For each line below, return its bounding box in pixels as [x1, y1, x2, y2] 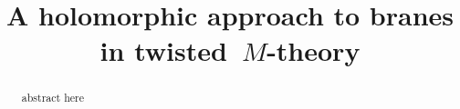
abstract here [21, 90, 84, 105]
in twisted [99, 32, 227, 69]
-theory [267, 32, 361, 69]
